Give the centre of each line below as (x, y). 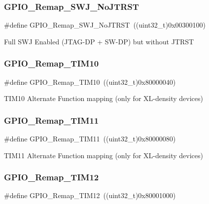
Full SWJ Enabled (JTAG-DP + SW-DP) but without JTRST (99, 41)
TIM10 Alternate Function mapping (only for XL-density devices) (104, 98)
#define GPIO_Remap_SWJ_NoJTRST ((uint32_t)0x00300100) (105, 25)
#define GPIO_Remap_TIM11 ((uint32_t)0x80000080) (90, 139)
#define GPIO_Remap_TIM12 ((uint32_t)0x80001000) (90, 195)
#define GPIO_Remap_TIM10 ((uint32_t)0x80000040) (90, 82)
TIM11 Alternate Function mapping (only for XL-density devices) (104, 155)
